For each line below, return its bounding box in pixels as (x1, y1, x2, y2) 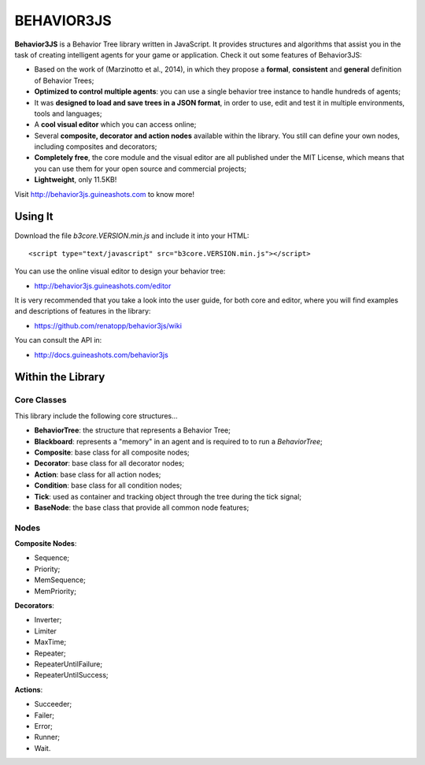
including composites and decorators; (34, 142, 157, 151)
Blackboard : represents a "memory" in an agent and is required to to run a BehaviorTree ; (34, 436, 323, 446)
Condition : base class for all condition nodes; (34, 481, 183, 490)
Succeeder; (34, 700, 72, 709)
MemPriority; (34, 586, 76, 596)
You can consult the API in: (14, 336, 102, 345)
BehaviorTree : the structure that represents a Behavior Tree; (34, 425, 231, 435)
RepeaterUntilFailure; (34, 659, 102, 669)
